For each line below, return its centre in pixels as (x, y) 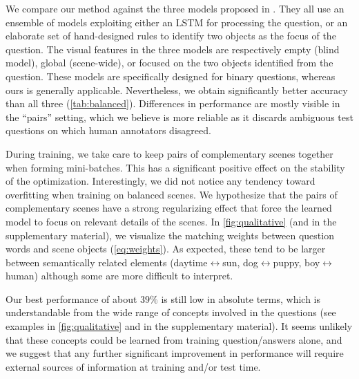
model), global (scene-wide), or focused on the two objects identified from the (169, 63)
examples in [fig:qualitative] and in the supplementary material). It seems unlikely (179, 326)
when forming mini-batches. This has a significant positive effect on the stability (175, 167)
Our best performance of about (71, 298)
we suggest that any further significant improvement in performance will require (175, 353)
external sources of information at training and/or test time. (133, 366)
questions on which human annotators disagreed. (108, 130)
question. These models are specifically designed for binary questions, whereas (171, 76)
